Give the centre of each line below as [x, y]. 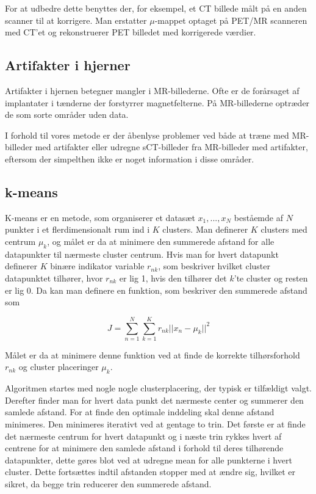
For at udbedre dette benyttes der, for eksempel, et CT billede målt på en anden [156, 8]
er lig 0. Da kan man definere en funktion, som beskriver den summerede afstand [156, 290]
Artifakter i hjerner [68, 65]
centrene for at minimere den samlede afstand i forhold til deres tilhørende [144, 448]
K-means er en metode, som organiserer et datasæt [100, 217]
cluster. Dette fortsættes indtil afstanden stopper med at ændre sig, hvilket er [150, 472]
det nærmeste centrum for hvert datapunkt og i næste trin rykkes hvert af [143, 436]
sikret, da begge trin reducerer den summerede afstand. [108, 483]
